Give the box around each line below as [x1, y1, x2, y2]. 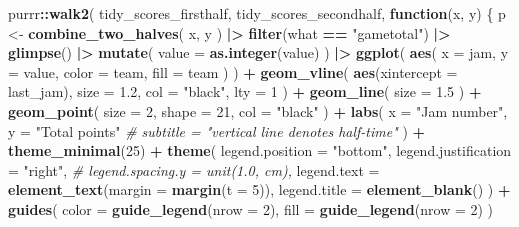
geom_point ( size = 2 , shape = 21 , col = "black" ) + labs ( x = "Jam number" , [8, 100, 508, 121]
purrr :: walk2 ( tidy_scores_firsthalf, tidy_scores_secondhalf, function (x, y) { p [8, 3, 506, 23]
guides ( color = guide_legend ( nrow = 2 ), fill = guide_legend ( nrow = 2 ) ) [8, 198, 494, 219]
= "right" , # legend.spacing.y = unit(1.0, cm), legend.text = [8, 159, 380, 180]
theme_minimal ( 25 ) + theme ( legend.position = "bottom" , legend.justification [8, 140, 512, 161]
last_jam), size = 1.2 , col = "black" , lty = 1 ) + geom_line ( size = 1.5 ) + [8, 81, 482, 102]
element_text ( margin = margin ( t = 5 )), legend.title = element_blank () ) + [8, 179, 511, 200]
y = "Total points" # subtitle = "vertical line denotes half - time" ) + [8, 120, 426, 141]
